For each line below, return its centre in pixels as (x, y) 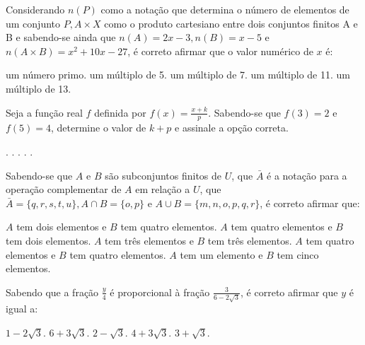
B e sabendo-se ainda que (61, 37)
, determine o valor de (99, 128)
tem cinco (298, 254)
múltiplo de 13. (39, 88)
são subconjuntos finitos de (163, 175)
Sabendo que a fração (52, 292)
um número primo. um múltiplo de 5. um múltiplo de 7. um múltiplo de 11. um (178, 75)
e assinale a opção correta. (232, 128)
